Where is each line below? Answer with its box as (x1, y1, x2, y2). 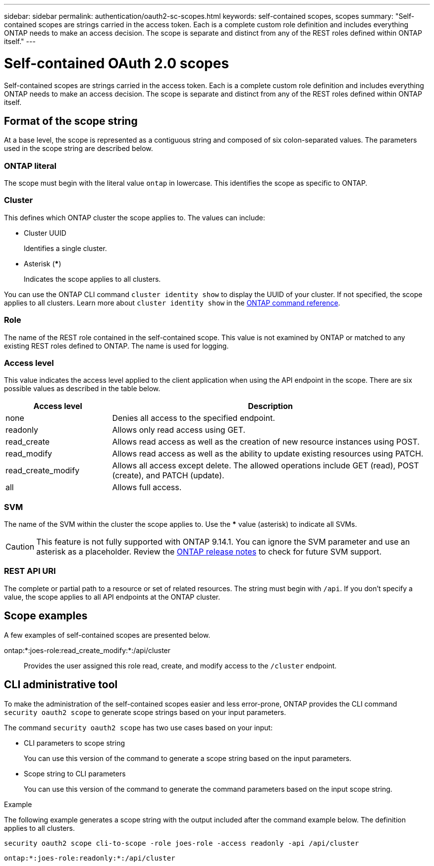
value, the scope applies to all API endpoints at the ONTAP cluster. (4, 592, 220, 601)
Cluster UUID (24, 228, 66, 237)
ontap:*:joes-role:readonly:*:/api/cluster (4, 854, 175, 862)
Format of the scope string (4, 114, 138, 127)
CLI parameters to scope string (24, 738, 125, 747)
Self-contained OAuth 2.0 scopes (4, 54, 229, 72)
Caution (5, 542, 35, 552)
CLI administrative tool (4, 678, 118, 691)
